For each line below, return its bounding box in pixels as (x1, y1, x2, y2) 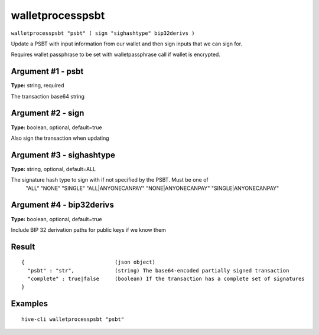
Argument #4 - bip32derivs (11, 200, 115, 210)
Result (11, 242, 35, 252)
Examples (11, 298, 48, 309)
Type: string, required (11, 82, 64, 89)
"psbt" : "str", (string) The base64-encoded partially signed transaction (27, 267, 289, 274)
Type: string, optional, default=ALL (11, 165, 96, 172)
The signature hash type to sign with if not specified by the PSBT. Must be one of (11, 176, 209, 183)
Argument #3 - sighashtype (11, 150, 115, 160)
